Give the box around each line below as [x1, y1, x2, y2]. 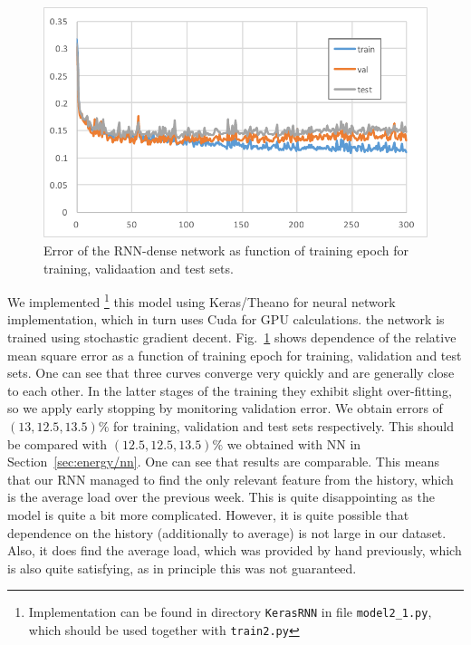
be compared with [7, 434, 108, 453]
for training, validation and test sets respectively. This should [113, 416, 454, 435]
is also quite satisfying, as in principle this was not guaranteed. [7, 558, 357, 577]
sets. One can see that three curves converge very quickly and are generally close [7, 363, 455, 382]
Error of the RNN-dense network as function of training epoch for [43, 240, 409, 259]
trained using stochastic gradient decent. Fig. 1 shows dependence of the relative [7, 328, 457, 347]
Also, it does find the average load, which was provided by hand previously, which [7, 541, 462, 560]
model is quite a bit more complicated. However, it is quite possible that [7, 505, 409, 524]
